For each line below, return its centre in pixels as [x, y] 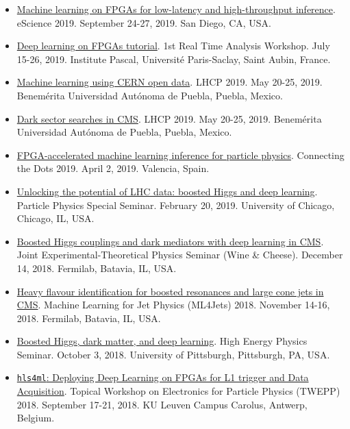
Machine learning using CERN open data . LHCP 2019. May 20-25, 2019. [170, 82]
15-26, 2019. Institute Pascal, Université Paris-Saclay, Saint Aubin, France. [174, 59]
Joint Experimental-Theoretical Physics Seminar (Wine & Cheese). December [180, 255]
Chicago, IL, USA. [55, 218]
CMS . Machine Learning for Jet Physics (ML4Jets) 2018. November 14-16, [173, 305]
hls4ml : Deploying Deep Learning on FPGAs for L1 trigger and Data [163, 377]
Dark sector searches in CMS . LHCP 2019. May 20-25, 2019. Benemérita [169, 118]
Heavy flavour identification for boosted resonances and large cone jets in [170, 291]
